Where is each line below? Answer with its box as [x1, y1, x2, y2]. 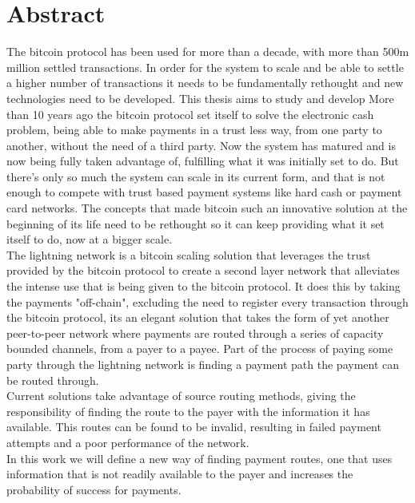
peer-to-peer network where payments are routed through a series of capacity [6, 324, 384, 341]
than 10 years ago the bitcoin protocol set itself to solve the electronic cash [6, 105, 374, 122]
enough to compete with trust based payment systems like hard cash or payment [6, 184, 402, 200]
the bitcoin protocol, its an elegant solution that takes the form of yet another [6, 309, 389, 326]
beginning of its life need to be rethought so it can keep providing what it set [6, 215, 385, 232]
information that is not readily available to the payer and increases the [6, 465, 353, 482]
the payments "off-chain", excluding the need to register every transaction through [6, 293, 409, 310]
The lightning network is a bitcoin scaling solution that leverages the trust [6, 246, 371, 263]
